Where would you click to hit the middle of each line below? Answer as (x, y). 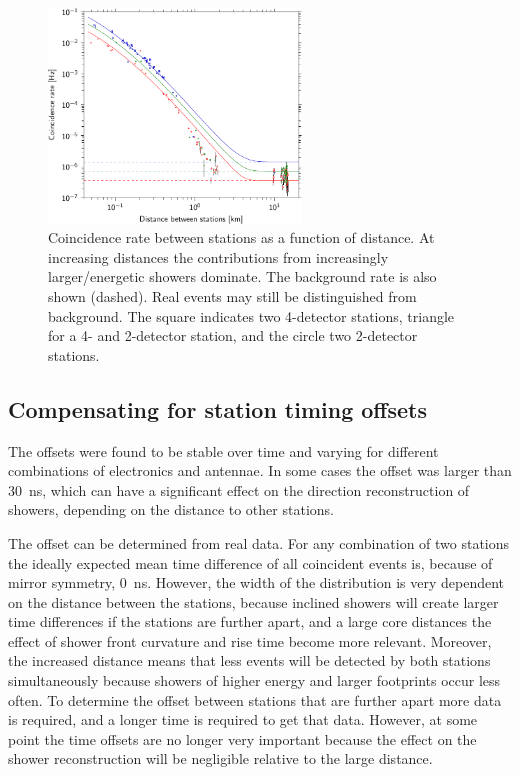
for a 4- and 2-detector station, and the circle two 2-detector (233, 335)
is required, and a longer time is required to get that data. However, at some (243, 719)
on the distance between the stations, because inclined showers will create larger (253, 601)
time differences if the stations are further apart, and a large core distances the (250, 621)
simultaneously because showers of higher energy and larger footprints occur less (254, 680)
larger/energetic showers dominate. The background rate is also (242, 276)
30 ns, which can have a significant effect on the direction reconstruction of (239, 489)
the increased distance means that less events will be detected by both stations (249, 660)
